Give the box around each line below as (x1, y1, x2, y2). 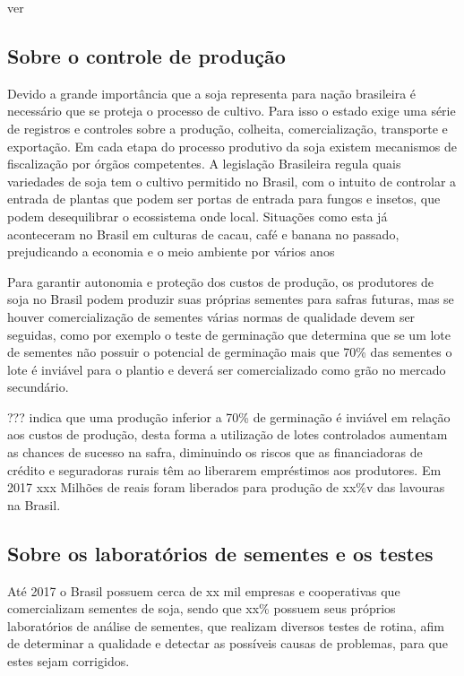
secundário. (7, 377, 69, 396)
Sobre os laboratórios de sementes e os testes (7, 539, 434, 567)
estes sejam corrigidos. (7, 652, 130, 671)
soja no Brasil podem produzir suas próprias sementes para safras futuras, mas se (7, 290, 454, 308)
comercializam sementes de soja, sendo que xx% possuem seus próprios (7, 599, 396, 618)
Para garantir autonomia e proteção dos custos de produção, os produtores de (7, 272, 434, 290)
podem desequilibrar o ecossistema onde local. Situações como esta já (7, 206, 388, 225)
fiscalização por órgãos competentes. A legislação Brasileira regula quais (7, 154, 401, 173)
